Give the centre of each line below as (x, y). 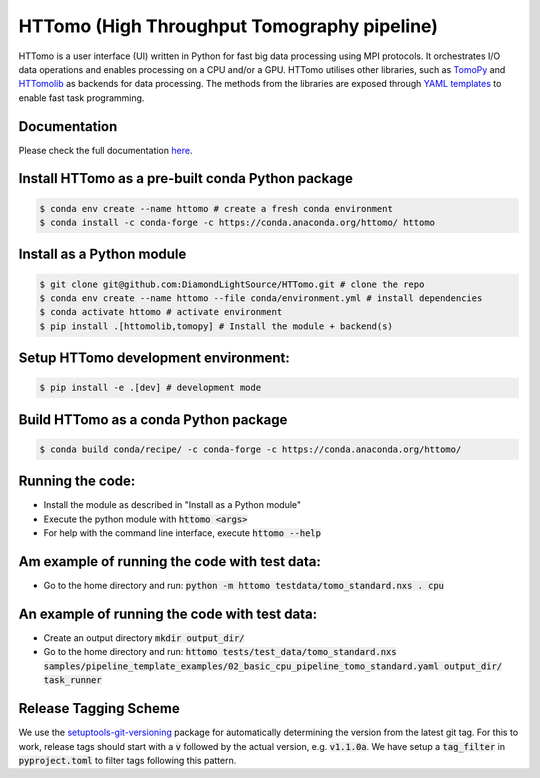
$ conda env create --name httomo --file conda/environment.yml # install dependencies (261, 298)
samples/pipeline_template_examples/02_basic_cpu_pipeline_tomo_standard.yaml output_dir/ (273, 666)
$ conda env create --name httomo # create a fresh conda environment (216, 208)
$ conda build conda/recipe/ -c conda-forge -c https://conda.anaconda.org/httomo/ (250, 449)
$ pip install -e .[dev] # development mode (150, 388)
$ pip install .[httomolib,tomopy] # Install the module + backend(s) (216, 326)
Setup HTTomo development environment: (154, 358)
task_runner (72, 680)
